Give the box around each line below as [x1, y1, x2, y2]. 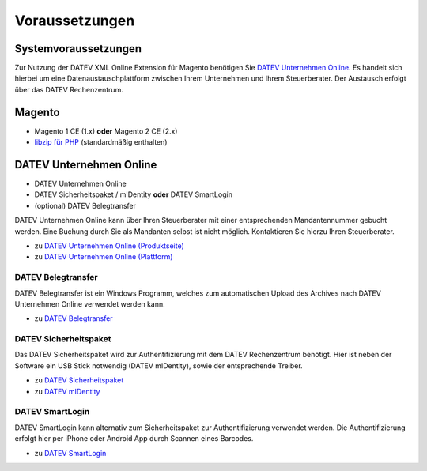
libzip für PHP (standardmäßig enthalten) [34, 138, 168, 147]
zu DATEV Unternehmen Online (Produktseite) [34, 241, 185, 251]
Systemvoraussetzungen [14, 42, 142, 55]
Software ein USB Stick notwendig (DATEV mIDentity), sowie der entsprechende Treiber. [14, 360, 304, 371]
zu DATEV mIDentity [34, 386, 100, 396]
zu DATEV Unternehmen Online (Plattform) [34, 252, 173, 262]
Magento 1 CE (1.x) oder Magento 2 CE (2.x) [34, 126, 178, 136]
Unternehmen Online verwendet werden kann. [14, 299, 165, 308]
